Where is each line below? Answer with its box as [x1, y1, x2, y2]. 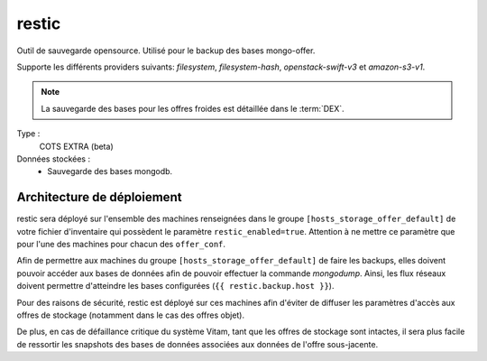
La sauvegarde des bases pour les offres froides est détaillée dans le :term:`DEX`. [41, 103, 345, 114]
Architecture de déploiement [16, 190, 182, 205]
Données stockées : [16, 153, 90, 164]
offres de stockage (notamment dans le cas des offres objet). [16, 310, 245, 320]
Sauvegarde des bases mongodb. [47, 166, 173, 177]
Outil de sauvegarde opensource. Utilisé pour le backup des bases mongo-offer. [16, 45, 316, 56]
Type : [16, 128, 41, 139]
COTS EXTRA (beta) [39, 141, 114, 152]
